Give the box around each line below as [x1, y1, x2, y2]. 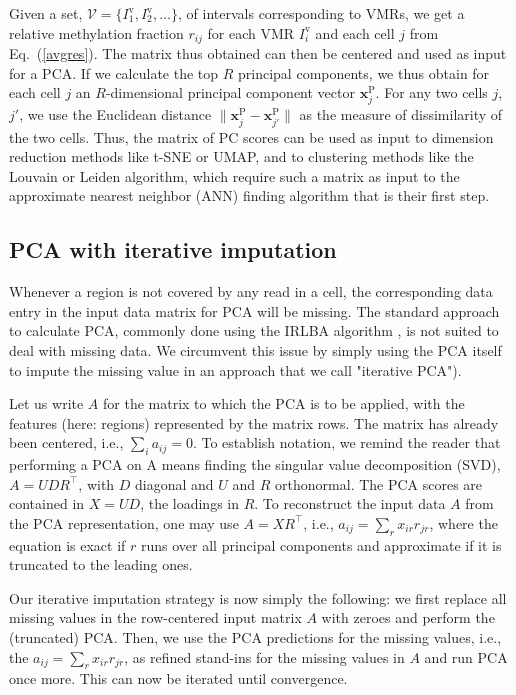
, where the [429, 512, 498, 533]
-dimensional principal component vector [105, 82, 355, 103]
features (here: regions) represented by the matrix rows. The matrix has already [9, 412, 499, 433]
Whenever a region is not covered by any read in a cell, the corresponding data [9, 281, 493, 302]
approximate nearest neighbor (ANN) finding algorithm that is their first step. [9, 185, 490, 206]
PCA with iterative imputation [9, 234, 337, 265]
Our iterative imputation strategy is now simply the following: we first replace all [9, 587, 507, 608]
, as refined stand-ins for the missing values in [124, 646, 405, 667]
